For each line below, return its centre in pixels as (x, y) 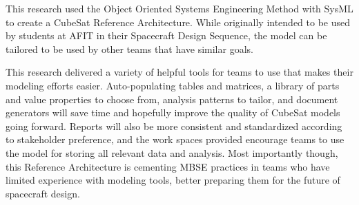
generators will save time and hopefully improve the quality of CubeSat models (173, 112)
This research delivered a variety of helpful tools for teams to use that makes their (179, 72)
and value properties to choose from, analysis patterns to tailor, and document (172, 99)
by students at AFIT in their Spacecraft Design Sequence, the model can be (166, 35)
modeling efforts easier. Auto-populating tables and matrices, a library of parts (173, 85)
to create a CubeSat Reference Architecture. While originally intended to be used (178, 22)
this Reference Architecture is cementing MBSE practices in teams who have (168, 166)
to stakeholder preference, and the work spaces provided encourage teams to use (175, 139)
